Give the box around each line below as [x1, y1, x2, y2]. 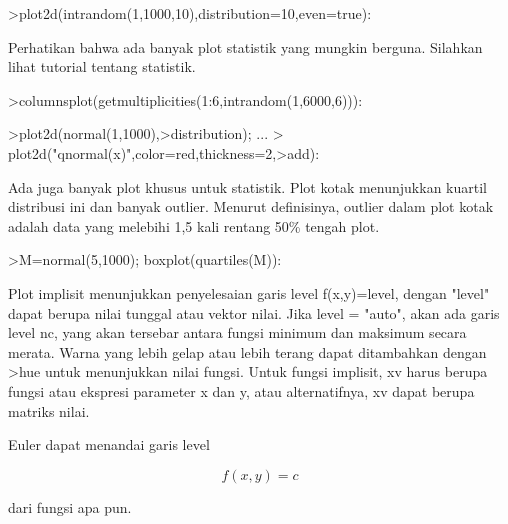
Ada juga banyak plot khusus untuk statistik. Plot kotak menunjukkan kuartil [8, 176, 487, 197]
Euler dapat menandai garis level [8, 434, 210, 455]
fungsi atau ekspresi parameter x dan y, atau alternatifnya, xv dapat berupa [8, 380, 475, 401]
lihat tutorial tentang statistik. [8, 56, 196, 77]
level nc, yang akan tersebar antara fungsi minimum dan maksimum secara [8, 322, 467, 343]
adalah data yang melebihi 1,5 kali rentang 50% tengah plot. [8, 215, 380, 236]
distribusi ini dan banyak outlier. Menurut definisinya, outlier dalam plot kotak [8, 196, 494, 217]
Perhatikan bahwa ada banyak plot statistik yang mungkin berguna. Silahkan [8, 36, 483, 57]
